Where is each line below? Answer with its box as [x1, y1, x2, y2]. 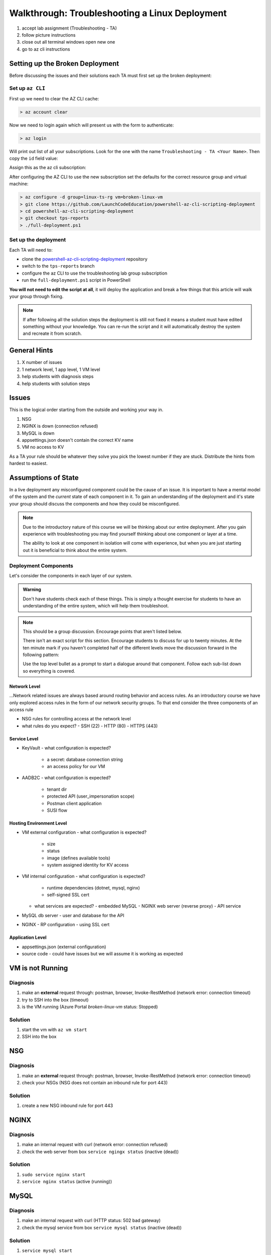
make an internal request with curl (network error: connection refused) [22, 1142, 168, 1148]
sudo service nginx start [22, 1172, 86, 1177]
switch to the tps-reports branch [22, 263, 95, 269]
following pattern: [23, 652, 60, 658]
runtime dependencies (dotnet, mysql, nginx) [47, 885, 140, 891]
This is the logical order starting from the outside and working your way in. [9, 407, 164, 413]
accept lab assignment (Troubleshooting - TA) [22, 25, 117, 31]
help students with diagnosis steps [22, 373, 94, 380]
